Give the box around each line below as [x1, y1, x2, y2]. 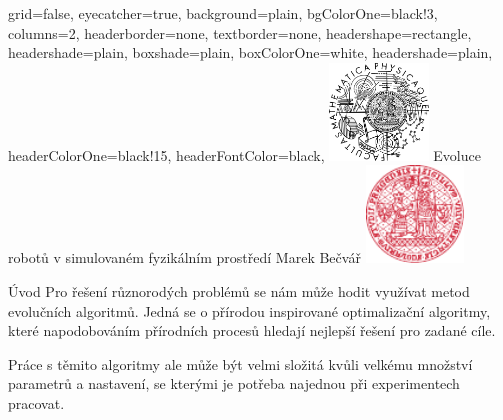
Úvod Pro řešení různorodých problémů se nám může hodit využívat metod [8, 280, 470, 301]
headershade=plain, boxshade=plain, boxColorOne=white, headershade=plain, [8, 42, 493, 63]
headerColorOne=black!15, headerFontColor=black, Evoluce [8, 144, 481, 165]
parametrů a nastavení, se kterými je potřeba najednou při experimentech [8, 373, 460, 394]
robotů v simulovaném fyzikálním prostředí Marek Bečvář [8, 247, 361, 268]
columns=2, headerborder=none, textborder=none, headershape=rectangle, [8, 22, 472, 43]
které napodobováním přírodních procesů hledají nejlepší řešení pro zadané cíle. [8, 320, 496, 341]
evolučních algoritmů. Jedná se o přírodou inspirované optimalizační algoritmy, [8, 300, 491, 321]
